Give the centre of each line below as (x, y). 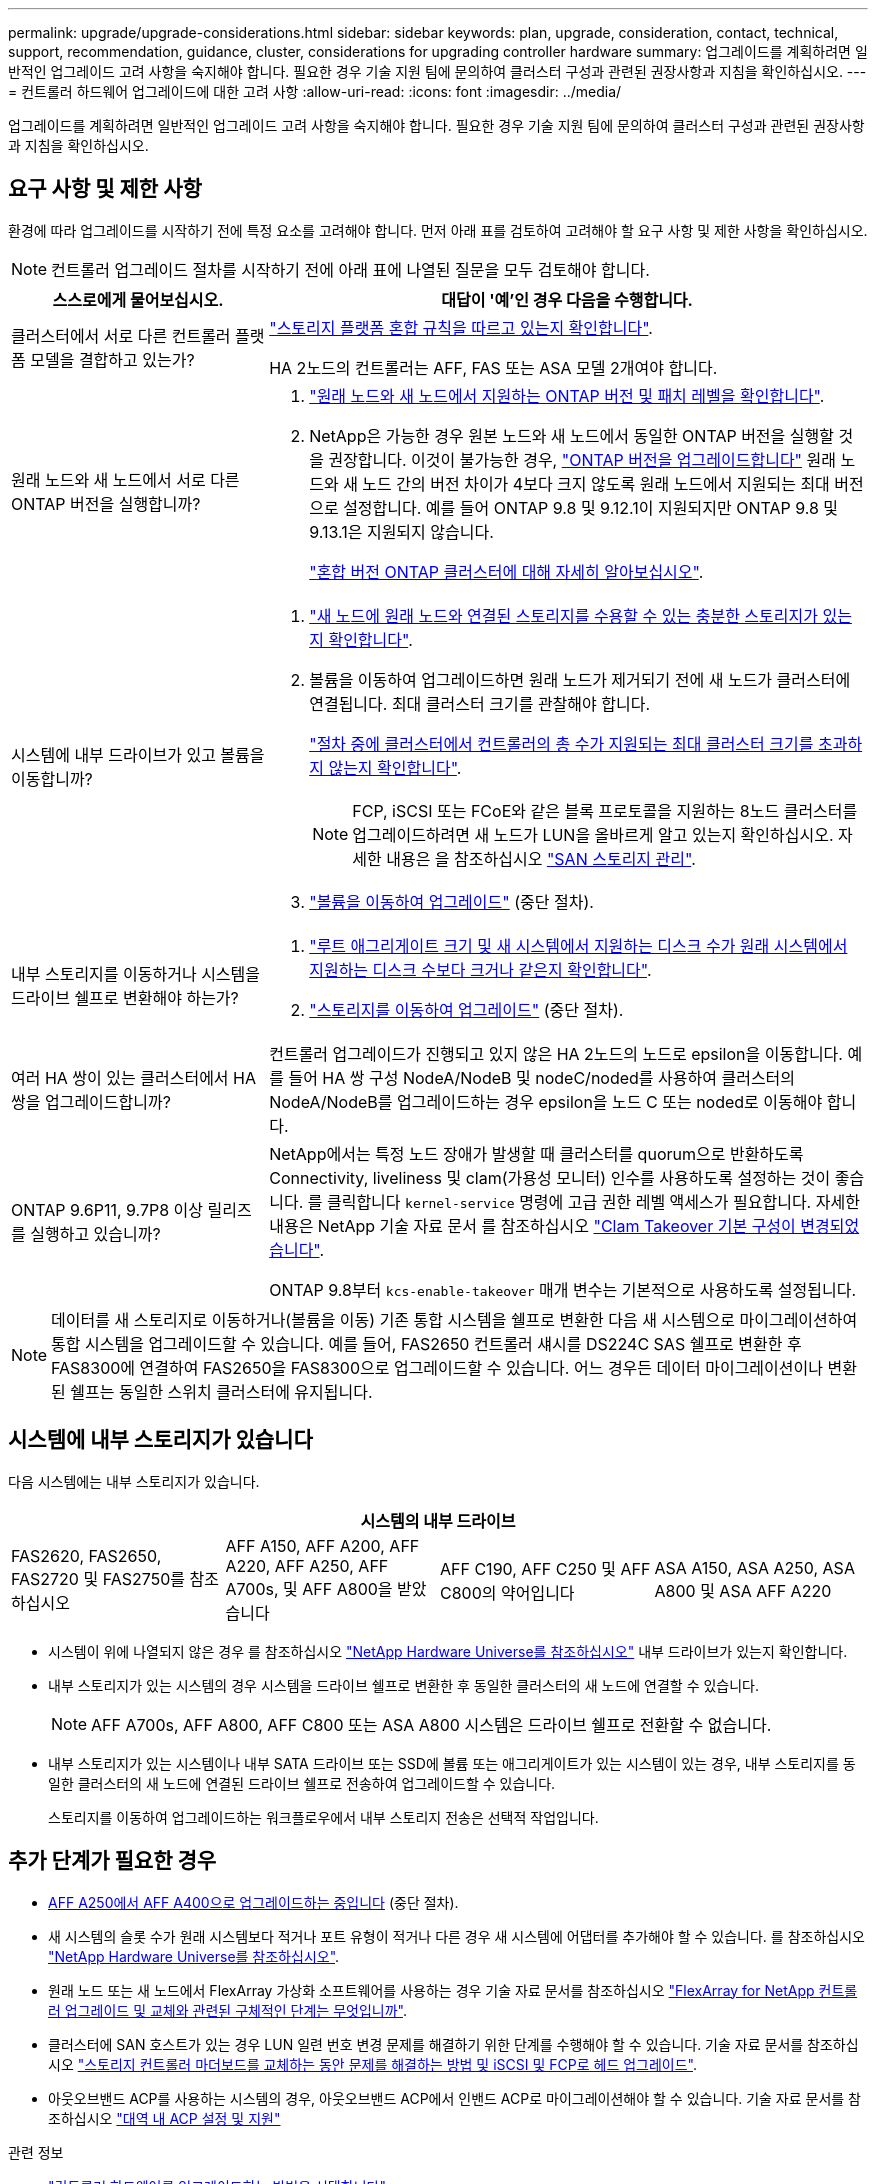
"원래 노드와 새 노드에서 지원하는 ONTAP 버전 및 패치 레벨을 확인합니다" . (567, 395)
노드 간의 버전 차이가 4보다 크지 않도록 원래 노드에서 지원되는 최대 (596, 483)
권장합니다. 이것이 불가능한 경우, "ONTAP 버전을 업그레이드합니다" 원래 (582, 459)
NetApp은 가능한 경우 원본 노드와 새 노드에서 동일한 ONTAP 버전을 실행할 (571, 435)
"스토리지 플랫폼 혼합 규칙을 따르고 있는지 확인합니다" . (461, 327)
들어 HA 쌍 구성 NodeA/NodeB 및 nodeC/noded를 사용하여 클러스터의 (542, 1077)
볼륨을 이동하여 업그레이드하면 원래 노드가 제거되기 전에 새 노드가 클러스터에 (580, 679)
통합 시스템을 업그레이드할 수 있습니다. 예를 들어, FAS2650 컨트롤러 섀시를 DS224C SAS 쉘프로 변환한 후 (426, 1343)
